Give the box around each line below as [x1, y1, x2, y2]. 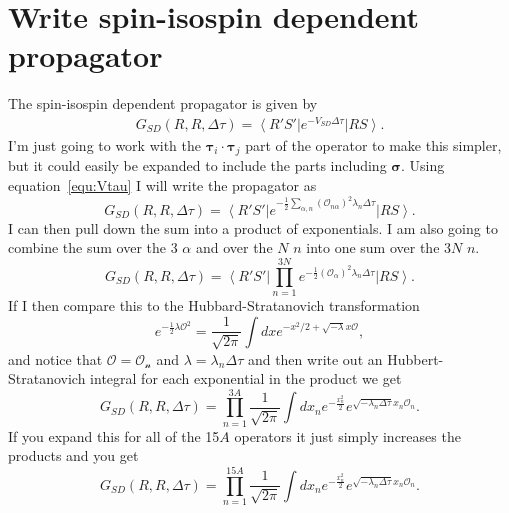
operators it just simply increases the [234, 425, 461, 446]
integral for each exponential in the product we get [90, 368, 402, 389]
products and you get [8, 445, 139, 466]
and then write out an [247, 348, 383, 369]
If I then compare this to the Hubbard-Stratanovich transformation [8, 294, 420, 315]
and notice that [8, 348, 103, 369]
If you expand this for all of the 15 [8, 425, 220, 446]
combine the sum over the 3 [8, 237, 178, 258]
